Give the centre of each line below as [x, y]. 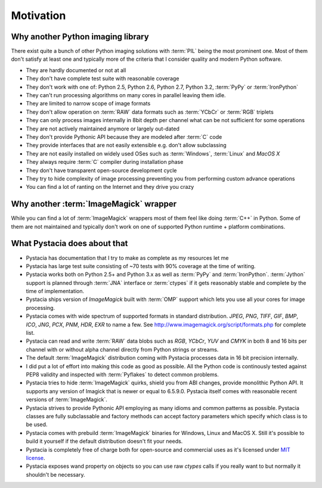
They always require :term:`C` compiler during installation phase [105, 162]
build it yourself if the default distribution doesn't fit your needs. [104, 442]
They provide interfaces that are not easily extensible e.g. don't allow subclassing [126, 145]
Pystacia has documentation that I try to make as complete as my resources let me [127, 258]
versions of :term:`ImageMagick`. [66, 400]
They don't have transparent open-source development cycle [101, 170]
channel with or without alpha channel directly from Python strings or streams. [122, 349]
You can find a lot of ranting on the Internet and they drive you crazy [110, 187]
